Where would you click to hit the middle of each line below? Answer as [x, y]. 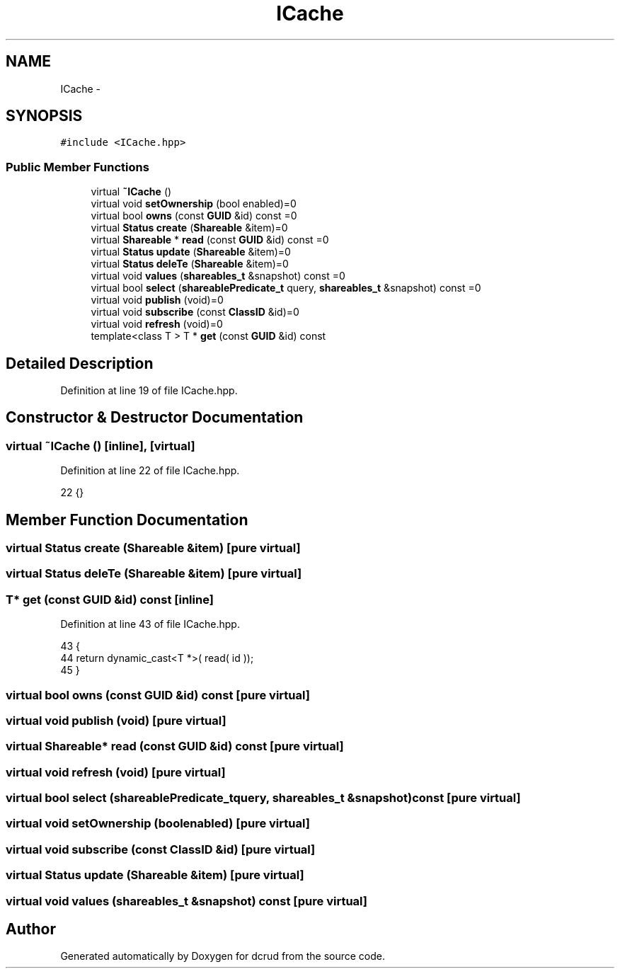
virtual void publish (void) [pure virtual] [116, 720]
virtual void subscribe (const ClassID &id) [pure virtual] [161, 849]
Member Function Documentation [127, 520]
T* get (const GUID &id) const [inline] [110, 599]
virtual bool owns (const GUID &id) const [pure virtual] [158, 695]
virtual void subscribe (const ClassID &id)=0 [195, 312]
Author [31, 929]
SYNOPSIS [44, 116]
